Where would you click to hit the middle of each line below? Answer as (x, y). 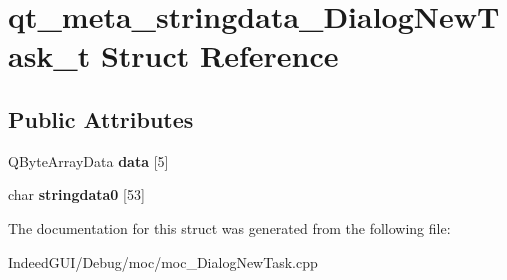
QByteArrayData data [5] (88, 160)
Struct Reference (219, 55)
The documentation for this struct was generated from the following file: (229, 227)
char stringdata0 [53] (76, 194)
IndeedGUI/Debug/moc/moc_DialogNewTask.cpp (163, 261)
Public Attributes (101, 118)
